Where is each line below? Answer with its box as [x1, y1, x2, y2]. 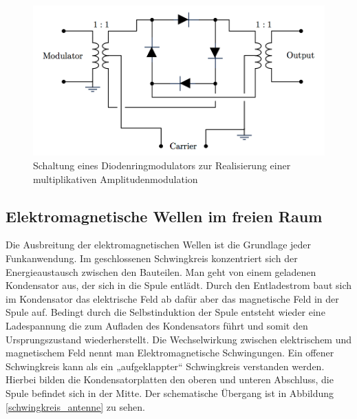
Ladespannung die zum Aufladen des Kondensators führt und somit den [6, 318, 308, 332]
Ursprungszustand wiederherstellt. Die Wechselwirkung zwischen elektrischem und [6, 332, 352, 346]
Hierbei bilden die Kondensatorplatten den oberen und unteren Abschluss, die [6, 372, 334, 387]
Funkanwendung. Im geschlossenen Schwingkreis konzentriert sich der [6, 250, 298, 265]
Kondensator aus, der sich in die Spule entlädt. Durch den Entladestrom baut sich [6, 278, 352, 292]
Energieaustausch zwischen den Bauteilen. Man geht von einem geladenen [6, 264, 316, 279]
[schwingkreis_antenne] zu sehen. [6, 399, 145, 413]
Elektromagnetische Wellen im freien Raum [6, 205, 323, 226]
